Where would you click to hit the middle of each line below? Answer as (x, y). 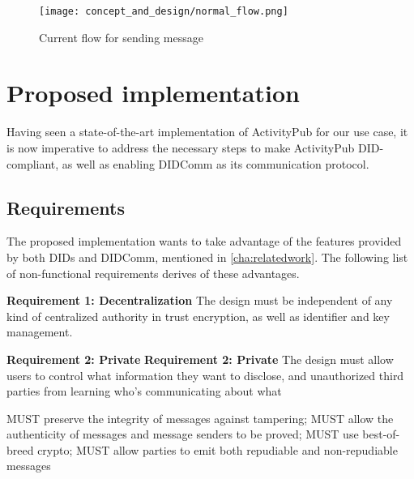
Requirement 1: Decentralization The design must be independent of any (200, 300)
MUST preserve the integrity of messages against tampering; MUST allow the (200, 418)
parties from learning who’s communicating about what (144, 391)
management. (40, 332)
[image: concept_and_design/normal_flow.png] (164, 11)
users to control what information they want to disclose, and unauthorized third (205, 375)
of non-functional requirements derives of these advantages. (153, 273)
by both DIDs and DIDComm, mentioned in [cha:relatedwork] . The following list (207, 257)
